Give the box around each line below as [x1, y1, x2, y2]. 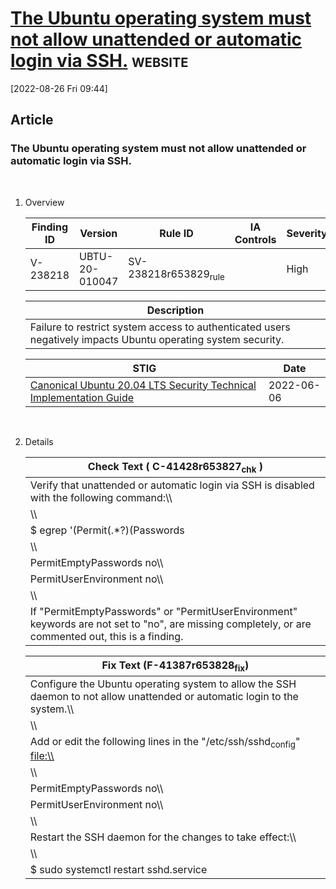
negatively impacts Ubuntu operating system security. [29, 332, 285, 346]
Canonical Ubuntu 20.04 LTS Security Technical [29, 378, 257, 392]
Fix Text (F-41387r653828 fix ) [101, 658, 250, 674]
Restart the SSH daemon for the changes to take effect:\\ [29, 830, 297, 844]
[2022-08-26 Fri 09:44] [10, 82, 108, 94]
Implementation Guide [29, 390, 135, 404]
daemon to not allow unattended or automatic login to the [29, 690, 299, 703]
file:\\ [29, 749, 55, 763]
